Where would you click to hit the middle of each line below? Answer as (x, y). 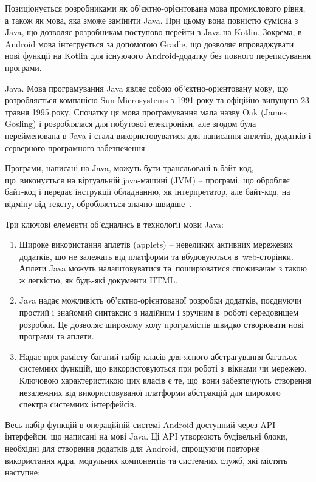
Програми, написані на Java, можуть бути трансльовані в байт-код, (129, 168)
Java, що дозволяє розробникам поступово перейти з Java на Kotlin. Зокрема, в (153, 32)
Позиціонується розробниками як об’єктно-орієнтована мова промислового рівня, (155, 8)
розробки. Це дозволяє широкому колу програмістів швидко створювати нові (161, 324)
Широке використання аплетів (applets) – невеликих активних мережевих (156, 244)
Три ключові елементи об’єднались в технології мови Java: (114, 224)
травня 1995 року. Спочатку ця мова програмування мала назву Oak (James (146, 111)
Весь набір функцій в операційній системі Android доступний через (131, 424)
